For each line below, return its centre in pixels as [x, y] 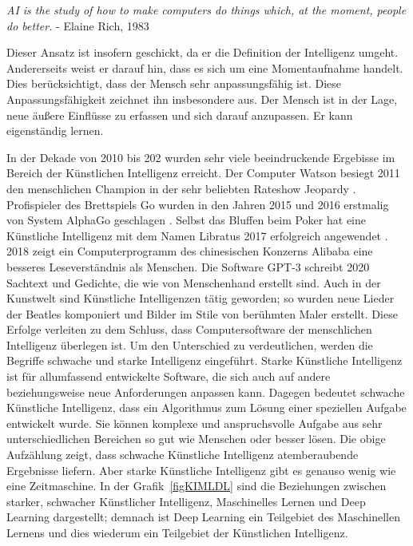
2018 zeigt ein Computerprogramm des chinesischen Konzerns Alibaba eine [190, 251]
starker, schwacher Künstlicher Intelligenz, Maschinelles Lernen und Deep [186, 501]
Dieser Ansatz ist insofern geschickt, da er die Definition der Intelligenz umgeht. [203, 52]
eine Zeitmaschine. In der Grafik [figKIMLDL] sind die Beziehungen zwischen [197, 486]
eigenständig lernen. [55, 131]
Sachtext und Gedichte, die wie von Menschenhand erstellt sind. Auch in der [194, 282]
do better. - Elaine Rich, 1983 [78, 25]
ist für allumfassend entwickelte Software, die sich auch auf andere [169, 376]
